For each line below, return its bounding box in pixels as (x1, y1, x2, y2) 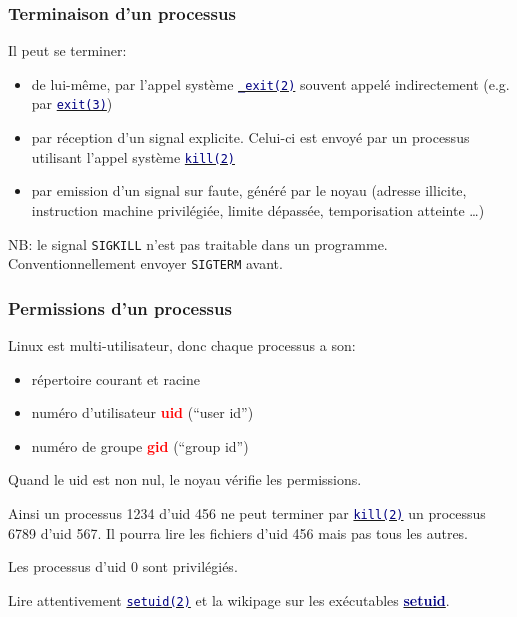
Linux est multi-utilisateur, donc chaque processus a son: (8, 335, 356, 356)
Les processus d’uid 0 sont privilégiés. (8, 556, 238, 577)
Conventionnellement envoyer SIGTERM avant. (8, 253, 283, 274)
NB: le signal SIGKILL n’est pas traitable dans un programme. (8, 233, 388, 254)
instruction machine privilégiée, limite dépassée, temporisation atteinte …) (31, 199, 485, 220)
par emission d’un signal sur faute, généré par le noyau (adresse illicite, (31, 180, 467, 201)
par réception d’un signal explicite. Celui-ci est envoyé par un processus (31, 127, 470, 148)
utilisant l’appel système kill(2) (31, 146, 235, 167)
